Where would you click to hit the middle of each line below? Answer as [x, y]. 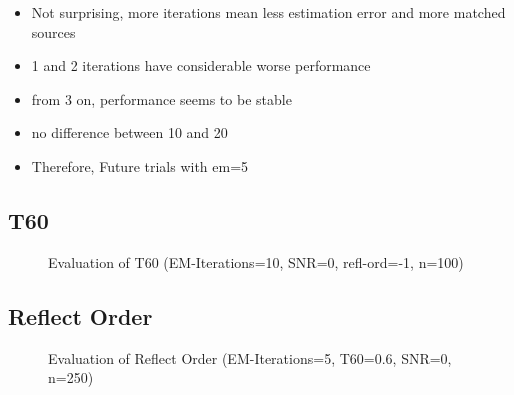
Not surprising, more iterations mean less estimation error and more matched [268, 12]
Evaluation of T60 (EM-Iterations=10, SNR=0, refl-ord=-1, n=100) [256, 261]
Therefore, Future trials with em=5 [140, 165]
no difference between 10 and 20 [129, 132]
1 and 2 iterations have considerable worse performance [201, 65]
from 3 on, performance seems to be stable [161, 98]
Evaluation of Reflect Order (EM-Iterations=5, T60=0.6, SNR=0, [250, 357]
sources [53, 31]
